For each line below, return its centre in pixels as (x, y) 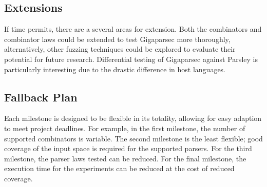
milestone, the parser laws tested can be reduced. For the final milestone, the (125, 158)
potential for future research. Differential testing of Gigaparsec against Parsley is (131, 59)
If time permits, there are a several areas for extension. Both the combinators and (133, 29)
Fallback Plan (41, 97)
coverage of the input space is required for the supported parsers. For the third (128, 148)
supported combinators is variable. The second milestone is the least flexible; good (133, 138)
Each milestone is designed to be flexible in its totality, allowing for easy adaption (133, 118)
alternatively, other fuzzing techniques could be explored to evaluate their (120, 49)
